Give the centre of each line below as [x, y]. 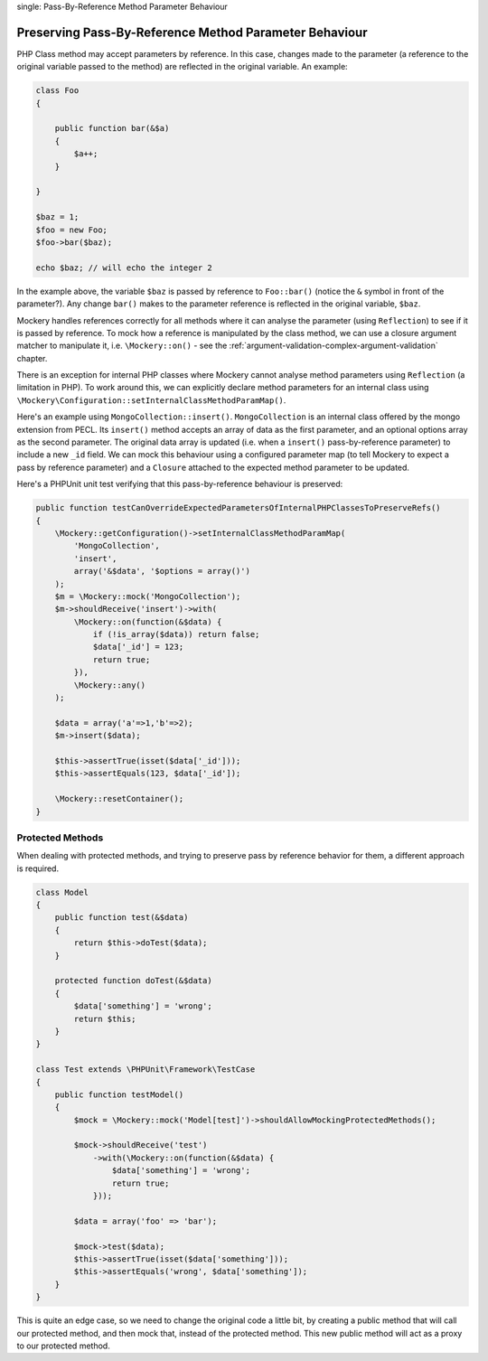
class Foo [57, 91]
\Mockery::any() [110, 685]
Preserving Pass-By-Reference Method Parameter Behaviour [192, 32]
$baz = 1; [57, 217]
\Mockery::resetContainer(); [119, 799]
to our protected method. [63, 1346]
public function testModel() [119, 1094]
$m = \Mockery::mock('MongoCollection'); [148, 596]
